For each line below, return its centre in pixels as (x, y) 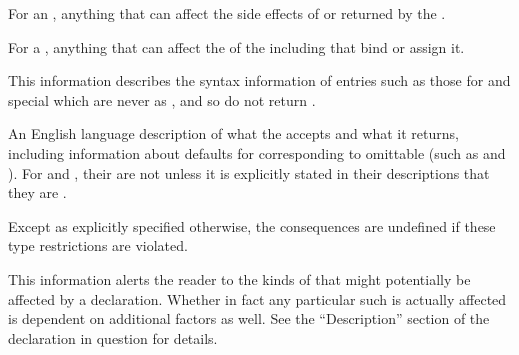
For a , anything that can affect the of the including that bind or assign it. (236, 46)
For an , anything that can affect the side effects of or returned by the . (227, 13)
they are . (37, 192)
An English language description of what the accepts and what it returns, (233, 133)
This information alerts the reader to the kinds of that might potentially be (239, 278)
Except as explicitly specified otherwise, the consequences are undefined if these (252, 225)
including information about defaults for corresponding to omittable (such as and (257, 152)
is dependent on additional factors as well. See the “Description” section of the (249, 318)
